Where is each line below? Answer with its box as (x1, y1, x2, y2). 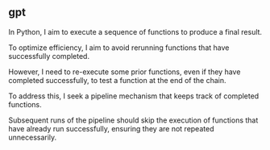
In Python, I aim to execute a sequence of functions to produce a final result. (8, 27, 263, 36)
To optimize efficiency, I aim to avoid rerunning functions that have (8, 43, 230, 52)
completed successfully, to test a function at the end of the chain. (8, 75, 227, 85)
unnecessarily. (8, 132, 57, 142)
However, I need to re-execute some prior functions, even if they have (8, 67, 241, 77)
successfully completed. (8, 51, 90, 60)
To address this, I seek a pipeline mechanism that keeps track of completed (8, 91, 260, 101)
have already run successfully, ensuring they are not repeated (8, 123, 214, 133)
